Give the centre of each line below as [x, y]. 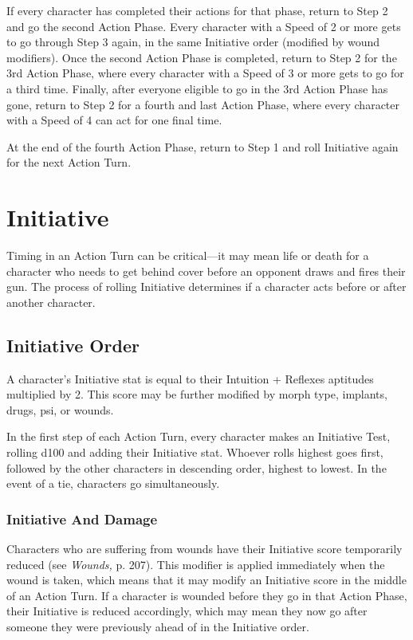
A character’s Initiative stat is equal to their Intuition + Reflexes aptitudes [190, 378]
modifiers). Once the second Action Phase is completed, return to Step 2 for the [202, 57]
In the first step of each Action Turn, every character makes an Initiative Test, [199, 436]
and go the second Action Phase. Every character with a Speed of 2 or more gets [204, 26]
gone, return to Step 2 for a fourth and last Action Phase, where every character [203, 104]
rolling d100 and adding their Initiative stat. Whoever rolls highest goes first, [195, 452]
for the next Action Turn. [69, 162]
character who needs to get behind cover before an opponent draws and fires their [206, 271]
